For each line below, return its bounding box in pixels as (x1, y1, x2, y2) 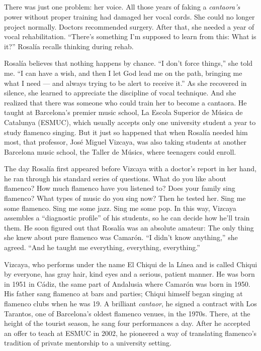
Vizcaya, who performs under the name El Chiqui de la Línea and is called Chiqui (4, 259, 257, 269)
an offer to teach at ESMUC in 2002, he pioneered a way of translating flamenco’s (4, 327, 257, 338)
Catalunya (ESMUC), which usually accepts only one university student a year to (4, 116, 256, 127)
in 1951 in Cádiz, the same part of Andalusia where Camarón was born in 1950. (4, 278, 250, 289)
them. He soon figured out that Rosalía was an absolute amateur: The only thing (4, 222, 254, 232)
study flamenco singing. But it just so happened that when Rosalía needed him (4, 127, 248, 137)
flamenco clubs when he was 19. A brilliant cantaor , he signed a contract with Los (4, 298, 257, 309)
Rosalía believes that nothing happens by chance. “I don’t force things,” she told (4, 58, 253, 68)
